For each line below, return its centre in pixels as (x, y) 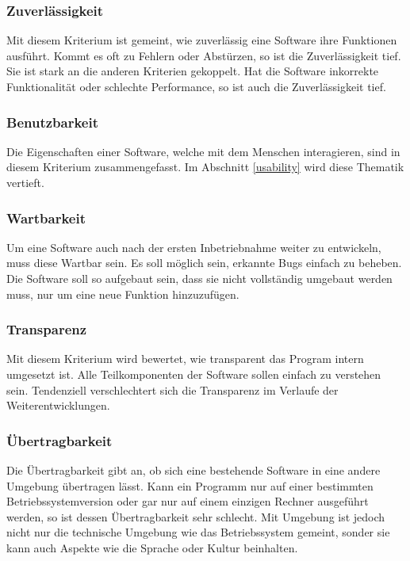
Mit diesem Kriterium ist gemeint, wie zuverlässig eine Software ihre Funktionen (202, 40)
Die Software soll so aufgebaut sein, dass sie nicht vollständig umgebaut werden (199, 278)
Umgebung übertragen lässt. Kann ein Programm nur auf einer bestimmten (190, 485)
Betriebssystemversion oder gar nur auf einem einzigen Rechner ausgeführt (188, 501)
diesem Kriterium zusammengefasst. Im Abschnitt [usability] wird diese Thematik (205, 167)
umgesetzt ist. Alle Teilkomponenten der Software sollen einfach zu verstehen (194, 374)
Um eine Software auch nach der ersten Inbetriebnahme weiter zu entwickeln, (194, 247)
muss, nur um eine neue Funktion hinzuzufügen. (123, 294)
